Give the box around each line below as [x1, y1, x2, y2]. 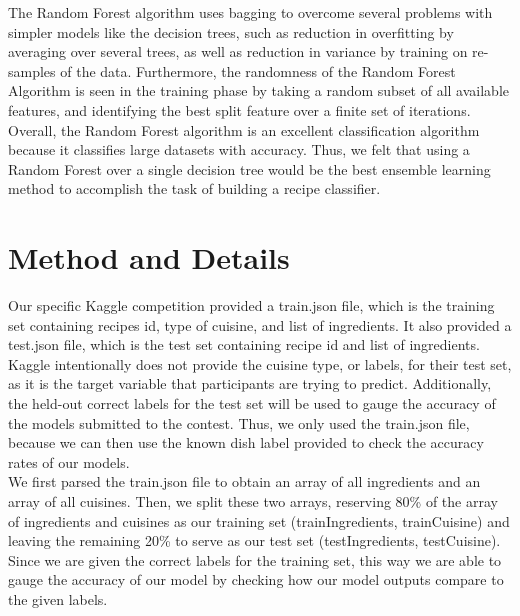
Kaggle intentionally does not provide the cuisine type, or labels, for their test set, [8, 353, 512, 374]
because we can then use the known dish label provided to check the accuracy [8, 432, 484, 453]
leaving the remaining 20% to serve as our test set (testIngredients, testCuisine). [8, 530, 501, 551]
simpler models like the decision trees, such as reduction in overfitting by [8, 21, 454, 42]
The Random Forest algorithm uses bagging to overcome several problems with [8, 2, 493, 22]
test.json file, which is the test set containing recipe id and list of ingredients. [8, 334, 480, 355]
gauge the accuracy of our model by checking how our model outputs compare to [8, 569, 504, 590]
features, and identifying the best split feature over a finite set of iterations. [8, 99, 471, 120]
